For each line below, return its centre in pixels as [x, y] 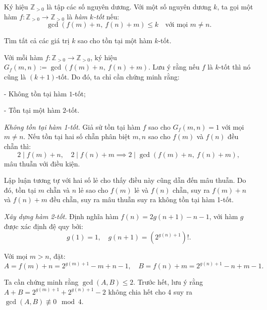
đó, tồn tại [20, 190]
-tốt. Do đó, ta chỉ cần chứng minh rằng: [118, 76]
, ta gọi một [235, 6]
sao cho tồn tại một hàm [115, 40]
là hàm [77, 16]
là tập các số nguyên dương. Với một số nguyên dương [129, 6]
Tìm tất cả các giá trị [37, 40]
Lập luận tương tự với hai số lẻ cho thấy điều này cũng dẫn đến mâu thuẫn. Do [125, 180]
